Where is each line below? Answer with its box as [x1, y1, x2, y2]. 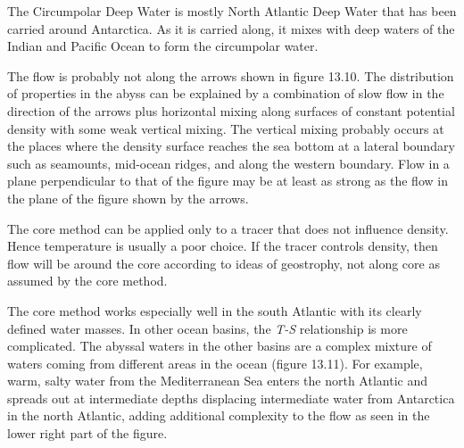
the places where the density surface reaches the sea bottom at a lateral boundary [7, 137, 455, 155]
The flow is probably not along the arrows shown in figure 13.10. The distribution [7, 66, 454, 85]
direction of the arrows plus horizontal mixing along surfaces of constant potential [7, 101, 455, 120]
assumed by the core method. [7, 271, 168, 290]
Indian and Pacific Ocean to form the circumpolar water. [7, 37, 319, 55]
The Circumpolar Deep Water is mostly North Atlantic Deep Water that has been [7, 2, 457, 20]
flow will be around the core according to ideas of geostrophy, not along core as [7, 253, 440, 272]
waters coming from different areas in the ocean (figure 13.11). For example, [7, 353, 423, 372]
